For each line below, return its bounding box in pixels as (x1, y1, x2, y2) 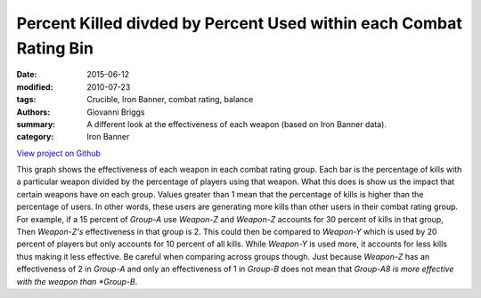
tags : (16, 94, 37, 105)
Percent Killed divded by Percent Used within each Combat (16, 13, 462, 33)
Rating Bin (16, 38, 94, 58)
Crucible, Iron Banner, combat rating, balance (86, 94, 254, 105)
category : (16, 132, 54, 142)
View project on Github (16, 148, 102, 158)
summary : (16, 118, 56, 129)
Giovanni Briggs (86, 107, 146, 117)
